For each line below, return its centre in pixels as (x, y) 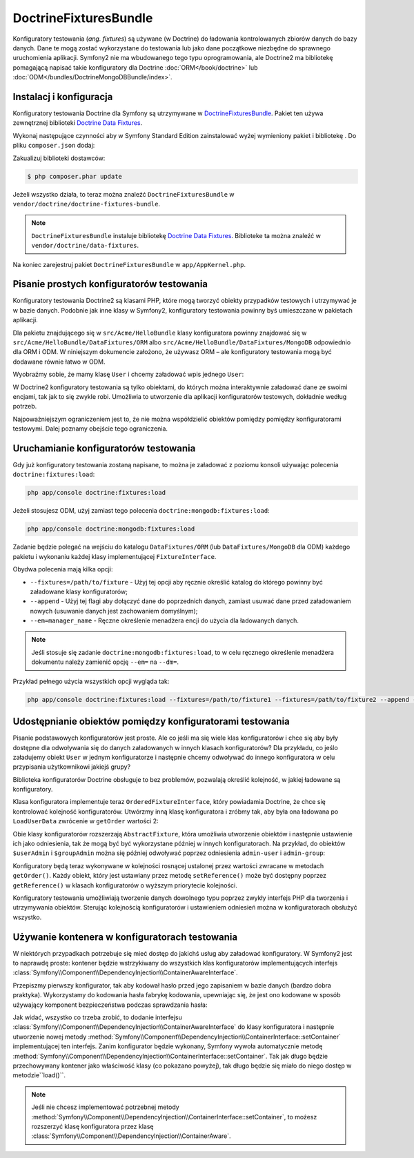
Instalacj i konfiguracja (63, 97)
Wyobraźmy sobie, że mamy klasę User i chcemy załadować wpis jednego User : (128, 374)
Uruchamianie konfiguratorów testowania (104, 448)
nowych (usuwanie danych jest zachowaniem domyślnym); (114, 611)
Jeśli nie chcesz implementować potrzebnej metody (105, 1107)
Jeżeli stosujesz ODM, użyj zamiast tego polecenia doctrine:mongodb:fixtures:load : (141, 511)
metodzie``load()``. (39, 1075)
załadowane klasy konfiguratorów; (79, 591)
